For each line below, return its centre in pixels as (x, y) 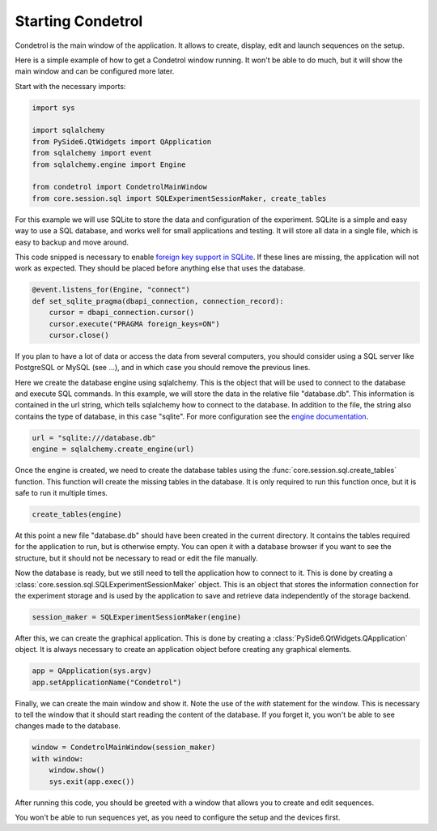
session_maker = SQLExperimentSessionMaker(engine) (137, 617)
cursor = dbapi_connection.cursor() (121, 313)
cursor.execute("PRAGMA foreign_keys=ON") (134, 324)
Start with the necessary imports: (70, 86)
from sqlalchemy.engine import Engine (109, 164)
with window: (58, 759)
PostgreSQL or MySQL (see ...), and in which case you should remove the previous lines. (163, 368)
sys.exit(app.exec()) (92, 781)
